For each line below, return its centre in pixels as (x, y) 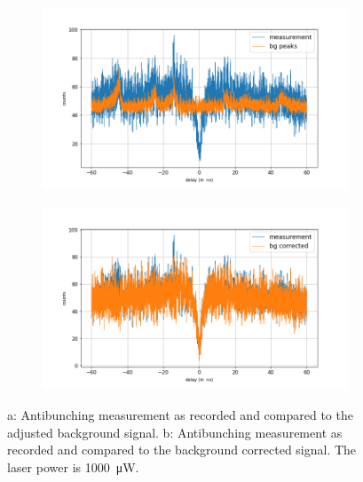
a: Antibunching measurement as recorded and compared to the (180, 414)
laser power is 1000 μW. (73, 466)
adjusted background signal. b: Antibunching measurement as (175, 432)
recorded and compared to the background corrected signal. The (182, 450)
